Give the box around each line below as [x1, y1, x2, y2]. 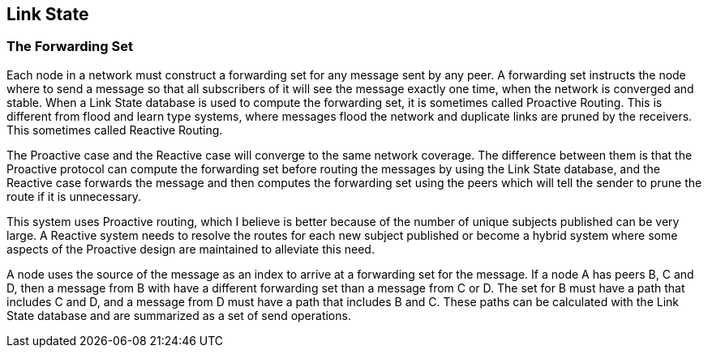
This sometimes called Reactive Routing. [6, 122, 223, 137]
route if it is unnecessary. [6, 189, 141, 203]
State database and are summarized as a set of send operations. [6, 308, 351, 322]
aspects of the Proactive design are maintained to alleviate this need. [6, 241, 375, 256]
